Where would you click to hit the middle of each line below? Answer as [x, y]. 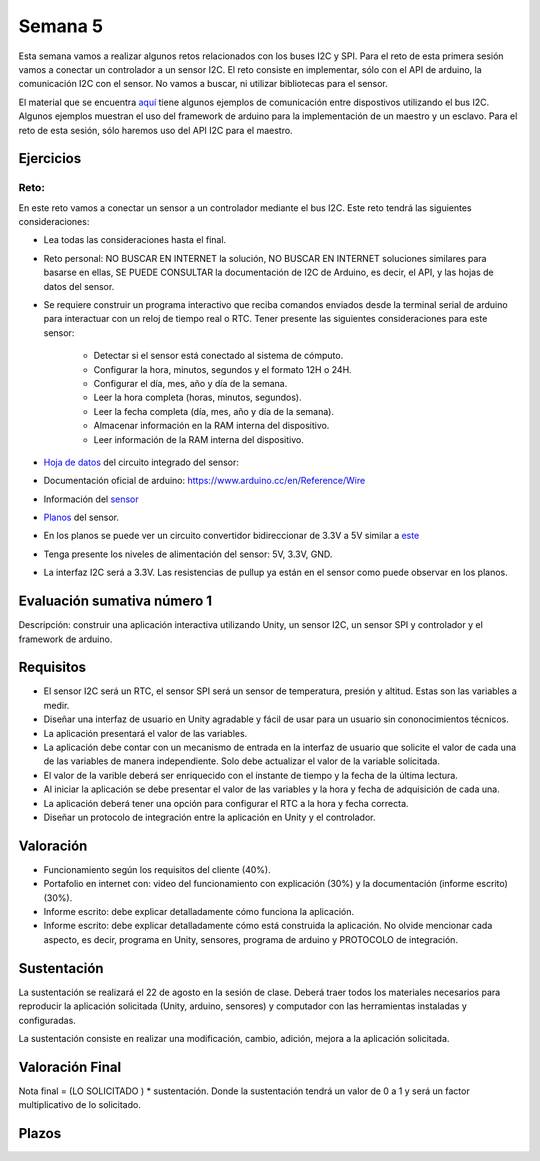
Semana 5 [61, 26]
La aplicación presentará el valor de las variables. [145, 733]
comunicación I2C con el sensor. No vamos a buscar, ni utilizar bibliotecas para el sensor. [203, 84]
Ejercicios [50, 158]
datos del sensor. [79, 286]
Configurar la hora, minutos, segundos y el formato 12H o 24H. [222, 369]
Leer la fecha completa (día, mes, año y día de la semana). [214, 411]
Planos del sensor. [81, 517]
